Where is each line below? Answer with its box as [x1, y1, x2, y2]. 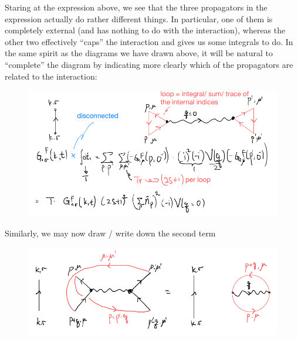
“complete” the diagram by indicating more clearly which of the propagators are [5, 58, 293, 70]
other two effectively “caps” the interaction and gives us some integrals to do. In [5, 35, 293, 47]
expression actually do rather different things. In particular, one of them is [5, 12, 273, 25]
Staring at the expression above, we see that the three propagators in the [5, 1, 267, 13]
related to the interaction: [5, 70, 97, 82]
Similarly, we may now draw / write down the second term [5, 227, 216, 239]
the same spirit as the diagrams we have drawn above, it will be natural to [5, 47, 273, 59]
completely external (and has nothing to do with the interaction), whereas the [5, 24, 286, 36]
